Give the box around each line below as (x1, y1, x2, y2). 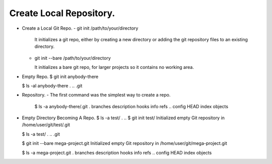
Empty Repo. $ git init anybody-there (22, 73, 99, 79)
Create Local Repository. (9, 8, 115, 19)
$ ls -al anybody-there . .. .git (22, 83, 83, 89)
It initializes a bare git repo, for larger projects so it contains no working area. (34, 64, 194, 70)
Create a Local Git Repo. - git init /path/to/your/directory (22, 25, 139, 31)
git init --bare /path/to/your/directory (34, 55, 111, 61)
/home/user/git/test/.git (22, 122, 71, 128)
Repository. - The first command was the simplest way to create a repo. (22, 92, 171, 98)
